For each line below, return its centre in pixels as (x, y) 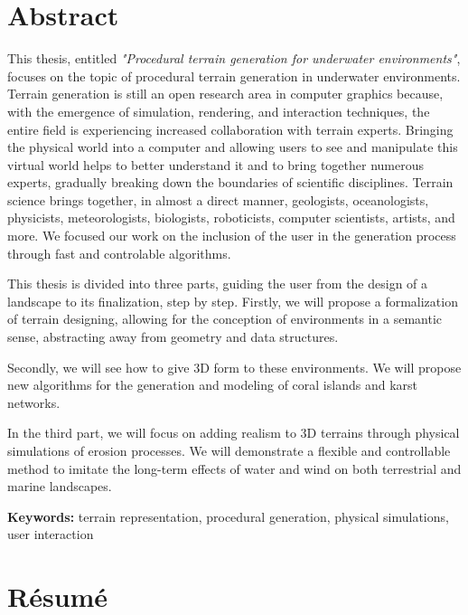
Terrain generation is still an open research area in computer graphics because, (225, 94)
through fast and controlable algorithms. (119, 253)
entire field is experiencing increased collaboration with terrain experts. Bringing (230, 129)
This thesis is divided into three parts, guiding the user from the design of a (218, 284)
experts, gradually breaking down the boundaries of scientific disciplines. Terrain (230, 182)
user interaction (51, 534)
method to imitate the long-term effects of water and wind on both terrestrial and (234, 468)
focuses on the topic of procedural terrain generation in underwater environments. (234, 76)
